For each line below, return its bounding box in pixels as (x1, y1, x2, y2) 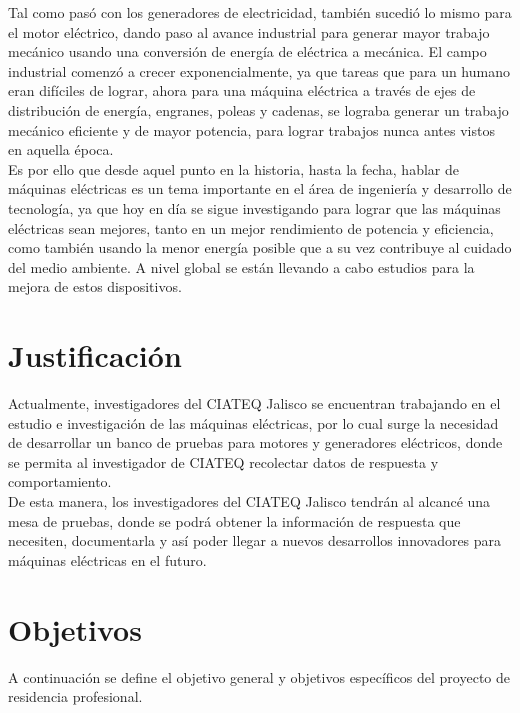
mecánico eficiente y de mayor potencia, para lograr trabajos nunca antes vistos (8, 119, 495, 140)
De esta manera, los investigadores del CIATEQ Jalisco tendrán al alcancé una (8, 491, 491, 511)
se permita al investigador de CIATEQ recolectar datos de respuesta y (8, 451, 439, 472)
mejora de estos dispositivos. (8, 276, 182, 297)
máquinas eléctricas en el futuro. (8, 549, 207, 570)
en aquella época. (8, 139, 114, 160)
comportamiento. (8, 471, 112, 492)
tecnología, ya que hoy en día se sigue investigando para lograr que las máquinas (8, 197, 501, 218)
